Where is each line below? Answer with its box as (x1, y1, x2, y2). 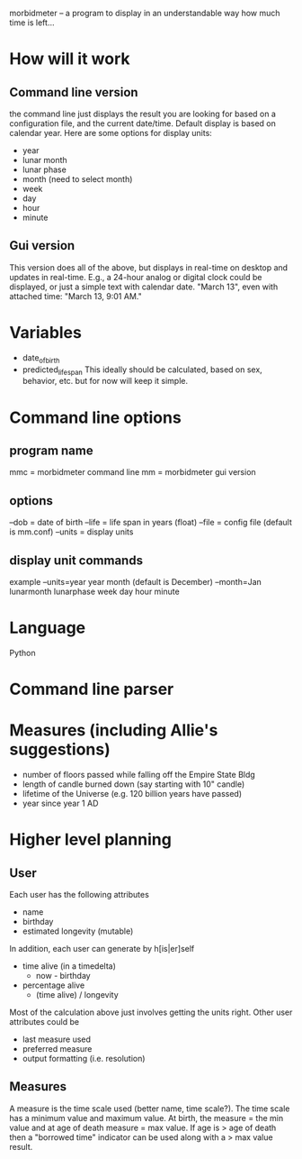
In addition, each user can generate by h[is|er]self (9, 944, 195, 954)
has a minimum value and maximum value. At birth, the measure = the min (9, 1112, 284, 1123)
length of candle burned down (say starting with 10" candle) (22, 779, 245, 789)
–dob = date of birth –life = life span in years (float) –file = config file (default (9, 517, 292, 528)
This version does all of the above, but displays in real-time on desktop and (9, 261, 289, 273)
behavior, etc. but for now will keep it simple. (22, 376, 189, 387)
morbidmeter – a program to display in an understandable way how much (9, 8, 280, 18)
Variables (9, 323, 83, 342)
